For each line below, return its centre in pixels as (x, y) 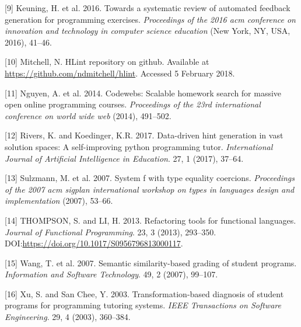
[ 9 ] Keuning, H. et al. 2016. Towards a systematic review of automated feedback (148, 8)
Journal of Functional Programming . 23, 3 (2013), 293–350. (111, 232)
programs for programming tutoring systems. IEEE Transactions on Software (143, 305)
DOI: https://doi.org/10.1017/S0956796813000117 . (94, 243)
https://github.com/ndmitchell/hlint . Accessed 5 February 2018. (120, 73)
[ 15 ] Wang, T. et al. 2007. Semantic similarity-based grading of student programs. (151, 262)
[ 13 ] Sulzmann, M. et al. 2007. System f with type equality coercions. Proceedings (150, 178)
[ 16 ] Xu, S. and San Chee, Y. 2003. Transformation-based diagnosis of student (144, 293)
